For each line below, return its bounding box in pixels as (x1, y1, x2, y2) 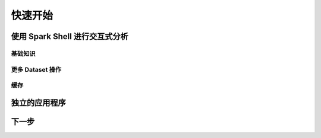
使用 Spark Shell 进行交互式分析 (11, 31, 129, 41)
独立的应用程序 (11, 98, 66, 108)
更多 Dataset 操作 (11, 65, 62, 73)
